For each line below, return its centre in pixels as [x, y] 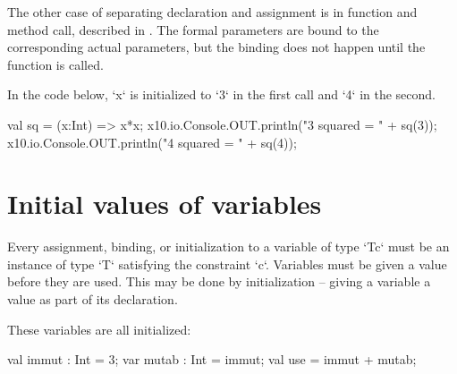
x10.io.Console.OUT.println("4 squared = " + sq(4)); [152, 142]
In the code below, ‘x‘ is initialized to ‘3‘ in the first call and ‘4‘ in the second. [221, 94]
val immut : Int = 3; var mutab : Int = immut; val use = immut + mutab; [212, 359]
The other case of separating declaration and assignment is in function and [212, 12]
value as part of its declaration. [93, 299]
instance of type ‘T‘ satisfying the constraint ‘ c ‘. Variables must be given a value [227, 263]
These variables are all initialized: [99, 329]
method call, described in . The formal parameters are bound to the [193, 29]
